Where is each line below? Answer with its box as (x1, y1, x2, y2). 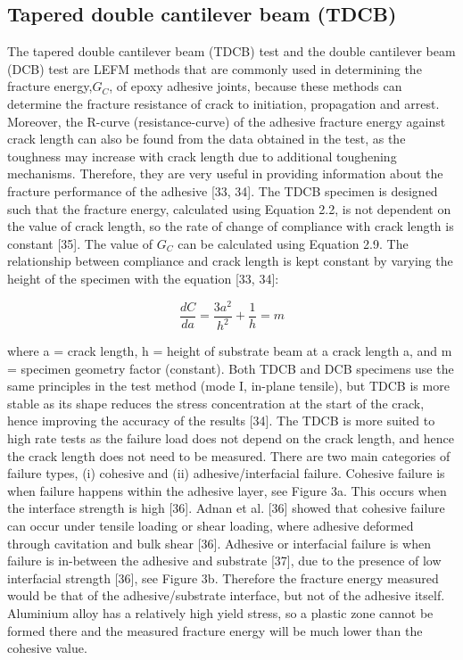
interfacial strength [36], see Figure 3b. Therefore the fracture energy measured (7, 568, 439, 587)
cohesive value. (7, 639, 87, 657)
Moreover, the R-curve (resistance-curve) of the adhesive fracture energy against (7, 111, 446, 130)
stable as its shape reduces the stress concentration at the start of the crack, (7, 393, 425, 412)
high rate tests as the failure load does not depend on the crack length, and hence (7, 428, 454, 447)
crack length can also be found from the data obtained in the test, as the (7, 129, 406, 148)
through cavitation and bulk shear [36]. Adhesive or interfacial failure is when (7, 533, 431, 552)
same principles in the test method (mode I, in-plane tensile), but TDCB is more (7, 376, 450, 395)
